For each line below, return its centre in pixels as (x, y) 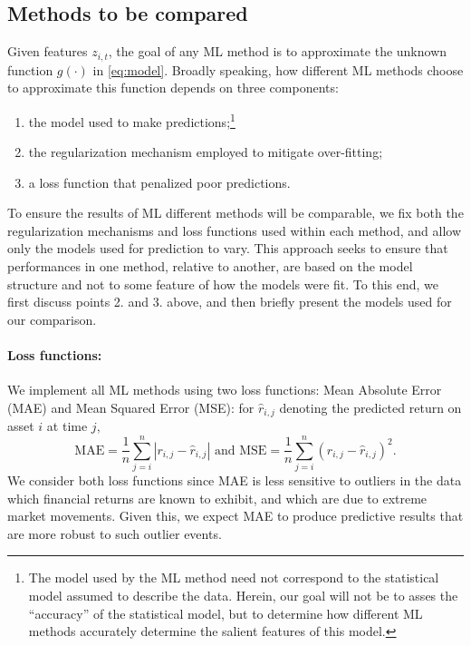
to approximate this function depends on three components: (173, 88)
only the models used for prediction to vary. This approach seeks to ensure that (228, 248)
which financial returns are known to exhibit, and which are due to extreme (217, 498)
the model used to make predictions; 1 (132, 120)
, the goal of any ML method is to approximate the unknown (278, 51)
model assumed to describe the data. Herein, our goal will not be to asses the (243, 595)
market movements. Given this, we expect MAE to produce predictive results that (235, 516)
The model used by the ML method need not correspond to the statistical (234, 577)
